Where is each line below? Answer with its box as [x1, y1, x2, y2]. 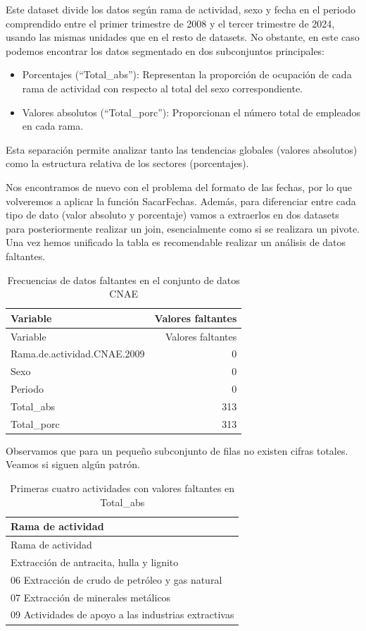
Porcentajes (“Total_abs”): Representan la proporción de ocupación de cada [22, 67, 352, 82]
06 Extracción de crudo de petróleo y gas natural [11, 572, 222, 587]
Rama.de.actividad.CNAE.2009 [11, 346, 145, 361]
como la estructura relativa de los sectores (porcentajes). [6, 156, 249, 171]
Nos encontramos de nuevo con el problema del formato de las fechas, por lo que [6, 179, 352, 194]
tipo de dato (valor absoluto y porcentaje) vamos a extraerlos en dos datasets [6, 207, 339, 222]
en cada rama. [22, 118, 84, 133]
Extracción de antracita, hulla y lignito [11, 554, 179, 569]
